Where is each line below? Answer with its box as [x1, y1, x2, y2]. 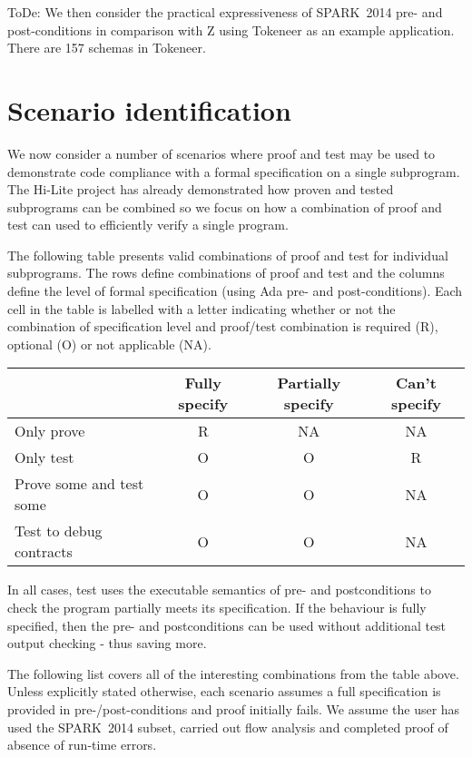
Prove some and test [15, 473, 144, 495]
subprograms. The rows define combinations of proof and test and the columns [7, 263, 445, 282]
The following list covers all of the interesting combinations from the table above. [7, 664, 459, 683]
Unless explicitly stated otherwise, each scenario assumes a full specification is [7, 682, 441, 701]
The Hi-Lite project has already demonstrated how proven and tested [7, 180, 394, 199]
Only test [15, 447, 74, 468]
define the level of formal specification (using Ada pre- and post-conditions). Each [7, 281, 463, 300]
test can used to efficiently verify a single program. [7, 215, 289, 234]
